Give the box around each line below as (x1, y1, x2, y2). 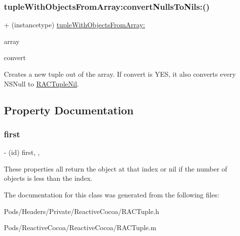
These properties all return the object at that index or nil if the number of (4, 163, 227, 173)
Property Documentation (4, 102, 134, 117)
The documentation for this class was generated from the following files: (4, 189, 219, 199)
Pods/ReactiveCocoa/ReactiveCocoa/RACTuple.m (4, 222, 156, 233)
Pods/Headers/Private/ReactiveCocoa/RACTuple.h (4, 206, 159, 216)
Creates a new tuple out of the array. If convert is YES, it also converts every (4, 69, 236, 79)
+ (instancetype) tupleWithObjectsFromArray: (4, 20, 145, 30)
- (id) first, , (4, 147, 40, 157)
